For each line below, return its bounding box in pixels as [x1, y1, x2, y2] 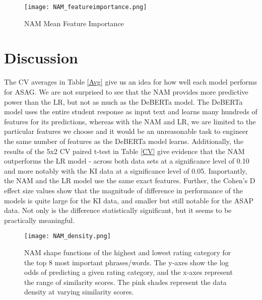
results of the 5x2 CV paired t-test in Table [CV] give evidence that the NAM [4, 145, 245, 156]
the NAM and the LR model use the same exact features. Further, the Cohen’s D [4, 175, 255, 186]
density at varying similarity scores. [24, 286, 134, 297]
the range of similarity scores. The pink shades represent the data [24, 276, 227, 287]
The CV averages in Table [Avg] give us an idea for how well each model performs [4, 77, 257, 87]
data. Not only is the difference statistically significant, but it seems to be [4, 205, 232, 215]
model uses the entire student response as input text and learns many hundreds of [4, 106, 257, 117]
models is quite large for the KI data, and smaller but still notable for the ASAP [4, 195, 253, 205]
